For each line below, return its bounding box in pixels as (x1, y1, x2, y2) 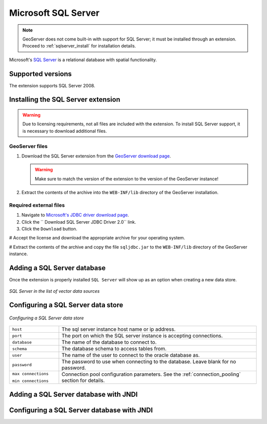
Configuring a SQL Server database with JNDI (9, 406, 153, 414)
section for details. (61, 377, 105, 384)
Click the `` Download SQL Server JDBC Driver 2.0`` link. (21, 219, 136, 225)
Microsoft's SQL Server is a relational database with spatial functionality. (9, 57, 157, 63)
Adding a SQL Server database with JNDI (9, 390, 138, 398)
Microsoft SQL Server (9, 7, 100, 18)
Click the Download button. (21, 226, 78, 232)
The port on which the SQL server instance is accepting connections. (61, 332, 223, 339)
